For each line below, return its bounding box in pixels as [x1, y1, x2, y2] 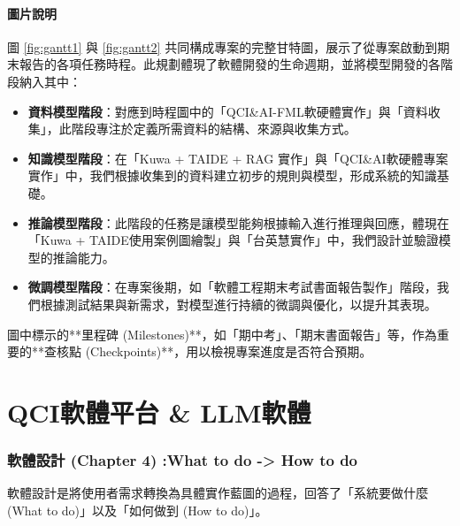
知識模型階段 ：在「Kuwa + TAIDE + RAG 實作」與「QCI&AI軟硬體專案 [27, 149, 448, 167]
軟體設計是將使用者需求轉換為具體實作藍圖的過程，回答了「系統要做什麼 [7, 484, 428, 502]
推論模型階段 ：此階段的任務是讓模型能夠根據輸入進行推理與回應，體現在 [27, 213, 449, 232]
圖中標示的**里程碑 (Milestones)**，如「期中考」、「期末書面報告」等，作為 [7, 324, 437, 343]
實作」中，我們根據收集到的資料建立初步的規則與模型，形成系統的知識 [27, 166, 437, 185]
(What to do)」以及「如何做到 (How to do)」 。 [7, 500, 268, 519]
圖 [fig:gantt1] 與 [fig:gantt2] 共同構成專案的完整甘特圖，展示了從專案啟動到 [7, 37, 438, 56]
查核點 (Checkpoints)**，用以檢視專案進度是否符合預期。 [43, 342, 372, 361]
